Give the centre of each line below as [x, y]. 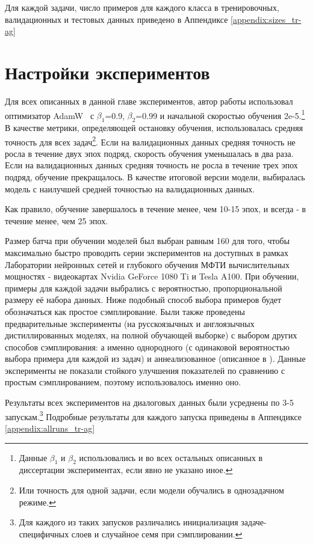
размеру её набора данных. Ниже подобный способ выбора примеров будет [143, 300]
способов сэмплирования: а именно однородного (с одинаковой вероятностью [147, 347]
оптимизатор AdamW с [50, 115]
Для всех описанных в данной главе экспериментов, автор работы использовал [149, 101]
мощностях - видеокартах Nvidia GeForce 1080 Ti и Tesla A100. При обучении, [152, 276]
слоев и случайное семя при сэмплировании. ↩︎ [157, 533]
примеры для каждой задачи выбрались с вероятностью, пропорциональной [144, 288]
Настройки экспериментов [107, 72]
